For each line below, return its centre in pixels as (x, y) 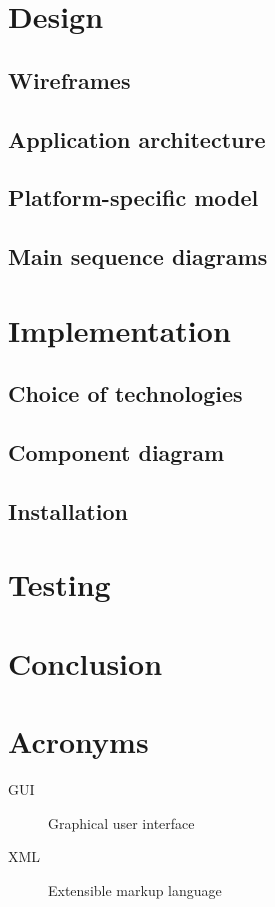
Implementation (119, 329)
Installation (68, 510)
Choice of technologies (125, 393)
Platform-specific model (133, 197)
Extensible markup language (135, 889)
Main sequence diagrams (138, 256)
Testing (59, 584)
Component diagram (116, 452)
